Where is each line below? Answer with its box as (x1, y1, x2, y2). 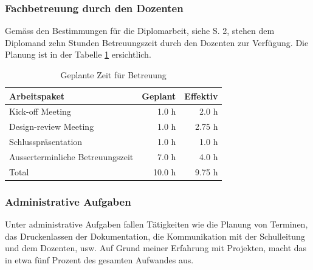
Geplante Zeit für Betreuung (60, 69, 167, 81)
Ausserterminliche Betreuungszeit (9, 150, 134, 163)
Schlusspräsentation (9, 135, 83, 148)
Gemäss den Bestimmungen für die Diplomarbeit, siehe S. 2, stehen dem (5, 24, 275, 37)
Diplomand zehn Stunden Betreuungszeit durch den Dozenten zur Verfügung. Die (5, 36, 309, 49)
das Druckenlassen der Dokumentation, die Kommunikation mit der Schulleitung (5, 229, 305, 242)
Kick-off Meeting (9, 105, 71, 118)
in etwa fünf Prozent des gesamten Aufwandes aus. (5, 253, 194, 266)
